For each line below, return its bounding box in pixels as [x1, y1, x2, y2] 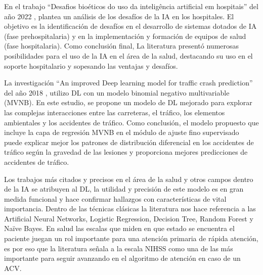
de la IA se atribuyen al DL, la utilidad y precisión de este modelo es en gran [4, 184, 244, 194]
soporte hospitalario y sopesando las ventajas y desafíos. [4, 60, 178, 71]
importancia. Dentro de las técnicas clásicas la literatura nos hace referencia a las [4, 203, 256, 214]
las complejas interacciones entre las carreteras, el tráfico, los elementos [4, 107, 225, 117]
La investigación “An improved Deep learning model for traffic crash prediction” [4, 77, 253, 88]
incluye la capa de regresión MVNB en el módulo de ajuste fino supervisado [4, 127, 239, 137]
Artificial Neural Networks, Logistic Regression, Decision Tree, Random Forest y [4, 213, 253, 223]
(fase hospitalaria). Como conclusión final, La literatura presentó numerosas [4, 40, 239, 51]
